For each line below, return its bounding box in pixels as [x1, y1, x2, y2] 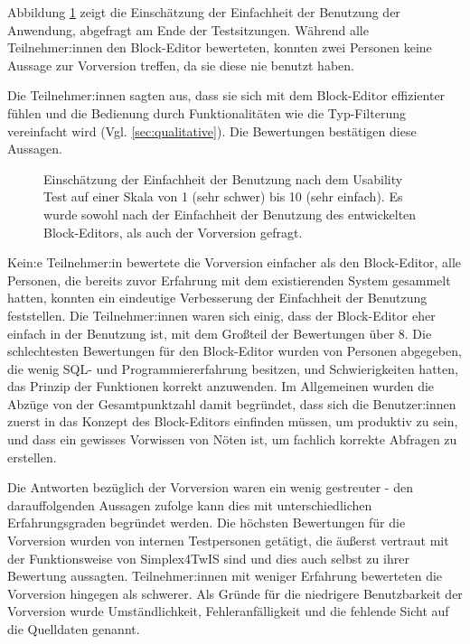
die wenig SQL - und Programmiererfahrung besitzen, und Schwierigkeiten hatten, [7, 359, 458, 378]
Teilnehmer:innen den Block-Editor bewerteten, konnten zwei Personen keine [7, 38, 432, 57]
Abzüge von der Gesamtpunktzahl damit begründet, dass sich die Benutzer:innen [7, 394, 456, 413]
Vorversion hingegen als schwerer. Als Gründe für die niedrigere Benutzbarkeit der [7, 583, 463, 602]
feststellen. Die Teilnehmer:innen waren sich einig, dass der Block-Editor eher [7, 305, 436, 324]
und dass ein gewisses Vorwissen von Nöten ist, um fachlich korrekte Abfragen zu [7, 430, 457, 449]
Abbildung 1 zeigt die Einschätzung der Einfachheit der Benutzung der [7, 3, 400, 21]
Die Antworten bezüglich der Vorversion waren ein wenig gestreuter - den [7, 478, 413, 497]
